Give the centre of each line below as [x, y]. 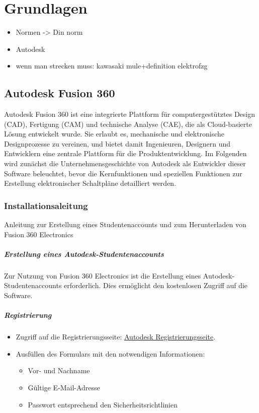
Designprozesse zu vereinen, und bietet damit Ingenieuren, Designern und [117, 143]
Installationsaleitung [46, 205]
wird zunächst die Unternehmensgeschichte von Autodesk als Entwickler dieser [125, 163]
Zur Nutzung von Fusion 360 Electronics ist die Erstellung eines [103, 275]
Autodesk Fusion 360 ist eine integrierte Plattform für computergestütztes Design [130, 114]
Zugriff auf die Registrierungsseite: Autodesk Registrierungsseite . [116, 337]
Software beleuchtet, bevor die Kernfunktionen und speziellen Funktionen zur [123, 173]
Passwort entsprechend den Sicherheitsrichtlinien [103, 404]
